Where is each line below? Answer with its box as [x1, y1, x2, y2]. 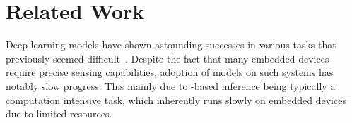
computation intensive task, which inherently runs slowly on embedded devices [6, 92, 346, 107]
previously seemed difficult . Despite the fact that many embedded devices [6, 51, 329, 65]
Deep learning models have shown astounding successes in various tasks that [6, 37, 336, 52]
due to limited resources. [6, 106, 112, 121]
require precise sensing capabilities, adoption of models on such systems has [6, 65, 334, 79]
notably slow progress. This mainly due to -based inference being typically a [6, 78, 336, 93]
